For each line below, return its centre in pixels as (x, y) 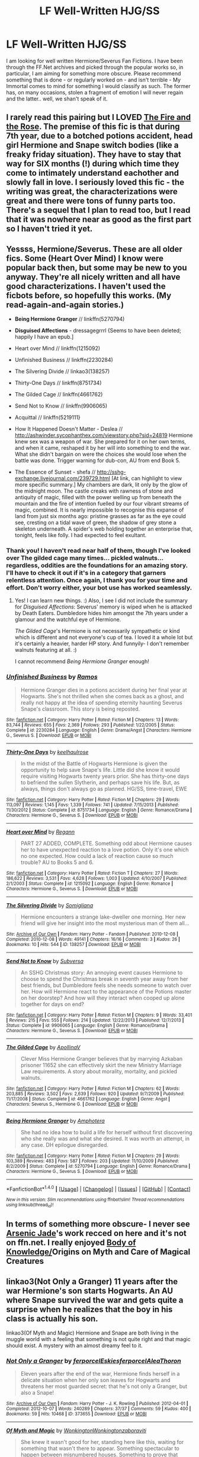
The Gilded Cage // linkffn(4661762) (59, 395)
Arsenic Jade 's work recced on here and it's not (96, 1233)
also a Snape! (37, 1393)
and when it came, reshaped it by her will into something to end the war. (103, 448)
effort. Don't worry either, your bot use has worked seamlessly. (99, 588)
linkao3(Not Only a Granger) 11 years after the (92, 1281)
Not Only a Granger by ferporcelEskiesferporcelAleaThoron (94, 1361)
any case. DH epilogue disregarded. (64, 1144)
